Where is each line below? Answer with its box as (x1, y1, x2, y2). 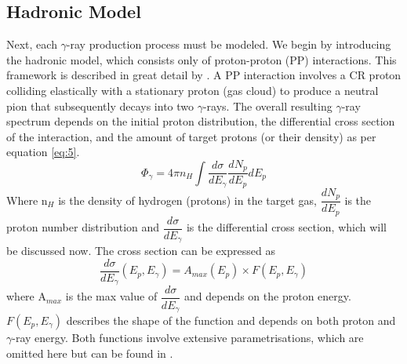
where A (6, 288, 46, 304)
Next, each (6, 36, 57, 53)
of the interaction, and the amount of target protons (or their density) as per (6, 128, 376, 144)
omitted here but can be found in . (6, 344, 173, 361)
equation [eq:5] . (6, 144, 80, 160)
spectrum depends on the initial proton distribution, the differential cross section (6, 113, 395, 129)
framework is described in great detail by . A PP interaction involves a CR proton (6, 67, 402, 83)
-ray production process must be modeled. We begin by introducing (66, 36, 391, 53)
